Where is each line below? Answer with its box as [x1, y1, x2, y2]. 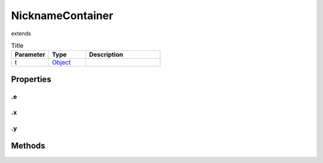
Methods [11, 141, 45, 151]
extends [11, 30, 31, 37]
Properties [11, 74, 51, 84]
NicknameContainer [11, 9, 114, 22]
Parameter [14, 51, 45, 59]
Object [51, 59, 71, 67]
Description [89, 51, 123, 59]
